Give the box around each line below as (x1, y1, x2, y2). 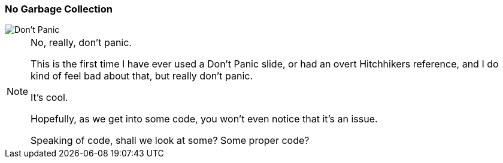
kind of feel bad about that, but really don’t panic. (31, 70, 253, 82)
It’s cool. (31, 91, 68, 104)
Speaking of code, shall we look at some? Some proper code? (31, 134, 310, 147)
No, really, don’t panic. (31, 36, 132, 49)
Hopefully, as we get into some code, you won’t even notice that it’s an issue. (31, 113, 378, 125)
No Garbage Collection (5, 3, 113, 15)
